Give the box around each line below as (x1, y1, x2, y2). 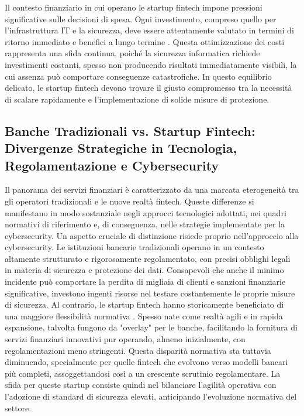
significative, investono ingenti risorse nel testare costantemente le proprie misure (5, 287, 295, 299)
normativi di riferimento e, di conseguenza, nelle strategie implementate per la (5, 218, 285, 230)
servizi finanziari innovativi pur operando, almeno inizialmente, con (5, 333, 246, 345)
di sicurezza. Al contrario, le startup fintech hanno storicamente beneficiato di (5, 298, 284, 311)
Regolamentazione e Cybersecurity (5, 156, 219, 174)
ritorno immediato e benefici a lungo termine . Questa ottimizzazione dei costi (5, 35, 285, 47)
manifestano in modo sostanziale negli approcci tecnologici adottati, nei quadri (5, 206, 286, 219)
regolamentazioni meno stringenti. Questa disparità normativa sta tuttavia (5, 344, 271, 356)
